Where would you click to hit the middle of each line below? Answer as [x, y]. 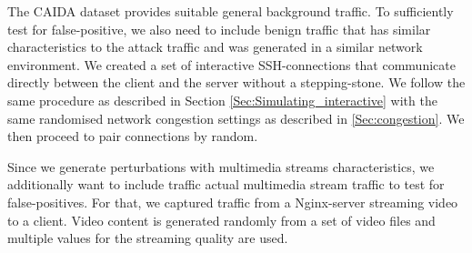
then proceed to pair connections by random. [133, 136]
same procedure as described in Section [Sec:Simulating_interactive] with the [222, 100]
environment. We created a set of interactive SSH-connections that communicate [231, 64]
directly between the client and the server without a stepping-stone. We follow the [236, 82]
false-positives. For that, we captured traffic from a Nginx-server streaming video [233, 202]
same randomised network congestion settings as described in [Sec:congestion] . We [236, 118]
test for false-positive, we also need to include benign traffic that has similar [219, 29]
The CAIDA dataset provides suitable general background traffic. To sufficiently [231, 11]
